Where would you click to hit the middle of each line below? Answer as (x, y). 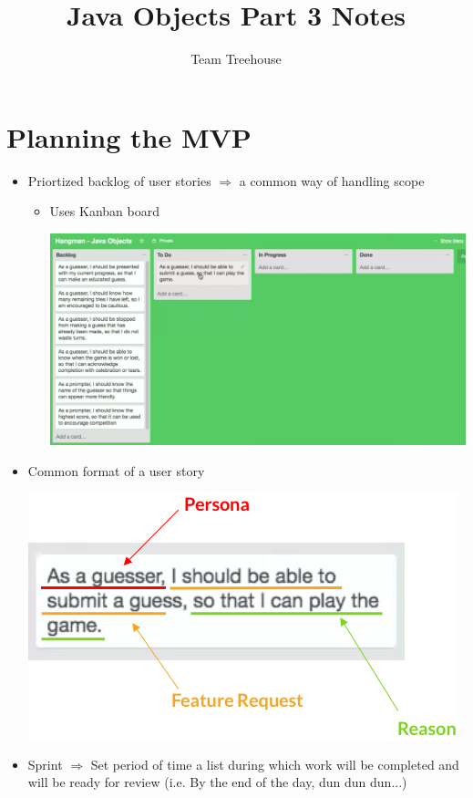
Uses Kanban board (104, 211)
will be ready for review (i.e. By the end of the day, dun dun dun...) (217, 782)
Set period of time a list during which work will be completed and (275, 764)
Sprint (45, 764)
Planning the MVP (129, 136)
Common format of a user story (116, 470)
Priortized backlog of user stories (119, 180)
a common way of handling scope (332, 180)
